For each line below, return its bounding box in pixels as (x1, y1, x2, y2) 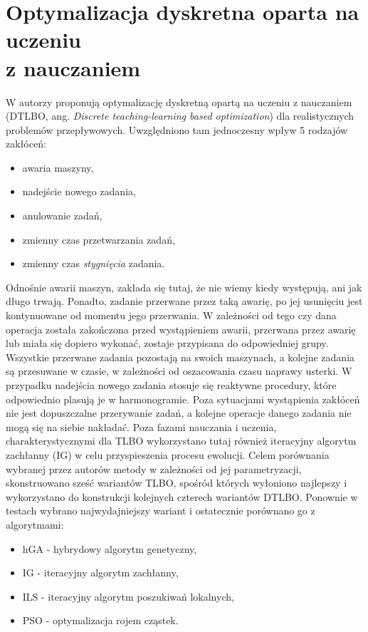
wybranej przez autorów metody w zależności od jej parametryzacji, (6, 461, 302, 476)
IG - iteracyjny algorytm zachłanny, (22, 565, 179, 580)
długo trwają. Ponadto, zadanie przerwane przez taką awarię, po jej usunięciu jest (6, 294, 363, 309)
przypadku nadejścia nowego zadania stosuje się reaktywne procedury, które (6, 378, 337, 392)
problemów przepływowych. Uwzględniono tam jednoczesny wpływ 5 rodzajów (6, 122, 348, 137)
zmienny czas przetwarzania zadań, (22, 232, 175, 247)
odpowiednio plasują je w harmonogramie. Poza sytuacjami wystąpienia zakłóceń (6, 391, 360, 406)
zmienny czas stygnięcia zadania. (22, 256, 165, 271)
